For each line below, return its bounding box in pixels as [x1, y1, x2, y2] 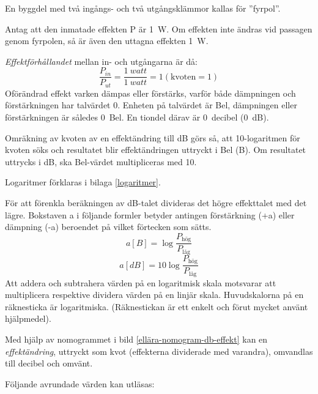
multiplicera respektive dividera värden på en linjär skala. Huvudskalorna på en [5, 288, 304, 301]
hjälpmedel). [5, 312, 51, 325]
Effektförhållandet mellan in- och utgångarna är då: [5, 54, 198, 67]
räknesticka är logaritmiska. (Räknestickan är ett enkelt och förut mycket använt [5, 300, 308, 313]
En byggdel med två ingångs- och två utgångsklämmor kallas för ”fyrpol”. [5, 2, 281, 14]
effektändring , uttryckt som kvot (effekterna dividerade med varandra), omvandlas [5, 344, 313, 357]
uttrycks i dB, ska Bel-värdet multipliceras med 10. [5, 155, 197, 168]
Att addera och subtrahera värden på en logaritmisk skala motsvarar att [5, 276, 276, 289]
